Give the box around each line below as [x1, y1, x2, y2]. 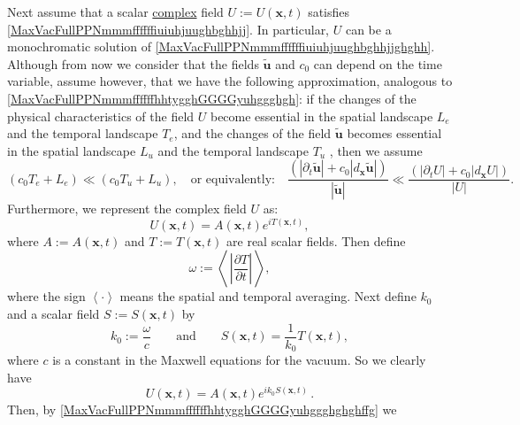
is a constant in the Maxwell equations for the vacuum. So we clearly [52, 351, 426, 369]
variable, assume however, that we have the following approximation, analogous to [7, 72, 453, 90]
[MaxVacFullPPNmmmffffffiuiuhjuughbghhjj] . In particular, [7, 19, 330, 38]
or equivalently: [190, 173, 275, 186]
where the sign [7, 287, 86, 305]
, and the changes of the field [173, 124, 332, 143]
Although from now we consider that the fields [7, 54, 259, 73]
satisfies [308, 3, 350, 20]
